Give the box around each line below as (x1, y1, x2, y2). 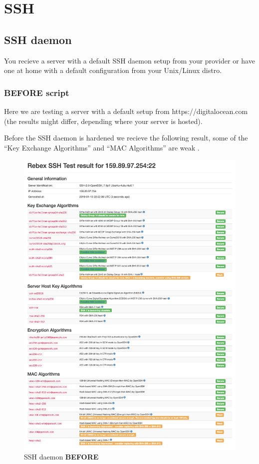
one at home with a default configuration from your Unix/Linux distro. (4, 65, 222, 75)
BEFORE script (4, 86, 69, 98)
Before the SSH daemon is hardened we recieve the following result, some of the (4, 132, 248, 143)
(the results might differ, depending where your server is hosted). (4, 115, 203, 126)
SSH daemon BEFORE (24, 451, 99, 462)
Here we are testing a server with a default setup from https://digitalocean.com (4, 105, 248, 116)
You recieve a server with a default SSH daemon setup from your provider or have (4, 55, 255, 65)
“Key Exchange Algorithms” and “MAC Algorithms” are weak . (4, 142, 200, 152)
